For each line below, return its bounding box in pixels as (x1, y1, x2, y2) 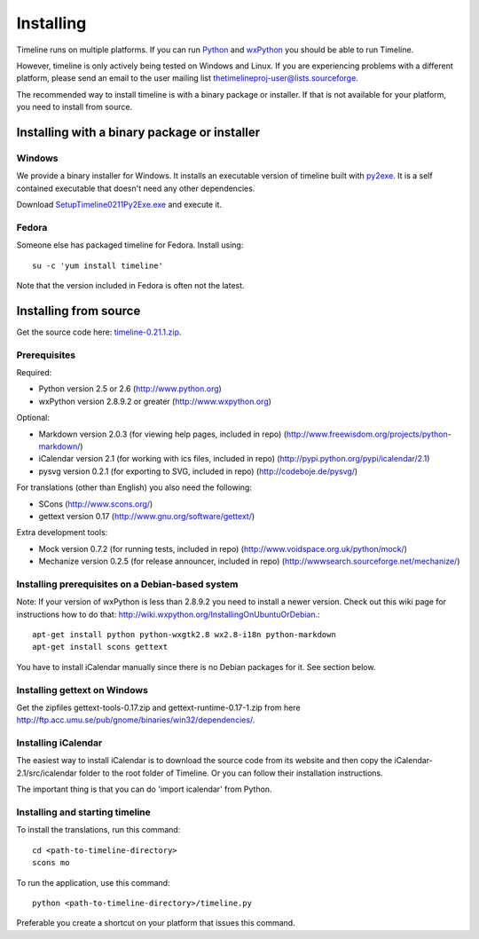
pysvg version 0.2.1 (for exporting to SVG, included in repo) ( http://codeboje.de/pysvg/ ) (38, 466, 358, 477)
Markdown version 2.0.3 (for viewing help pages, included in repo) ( (38, 429, 287, 439)
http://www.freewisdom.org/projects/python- (286, 429, 452, 439)
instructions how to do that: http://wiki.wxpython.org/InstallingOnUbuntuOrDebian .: (16, 609, 321, 619)
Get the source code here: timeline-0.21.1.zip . (16, 327, 182, 337)
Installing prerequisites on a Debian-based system (16, 578, 239, 590)
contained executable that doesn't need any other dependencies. (16, 183, 255, 193)
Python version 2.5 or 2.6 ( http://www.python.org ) (38, 383, 222, 394)
